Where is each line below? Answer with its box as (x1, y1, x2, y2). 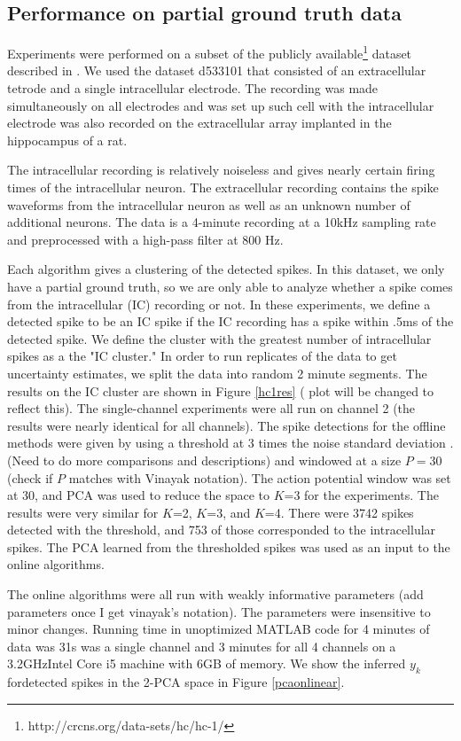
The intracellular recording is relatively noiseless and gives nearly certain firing (7, 160, 435, 179)
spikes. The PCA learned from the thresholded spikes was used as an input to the (7, 537, 450, 556)
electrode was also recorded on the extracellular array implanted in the (7, 113, 392, 132)
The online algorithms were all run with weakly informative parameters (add (7, 585, 424, 604)
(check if (7, 468, 53, 487)
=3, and (207, 503, 251, 521)
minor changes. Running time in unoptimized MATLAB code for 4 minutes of (7, 620, 430, 638)
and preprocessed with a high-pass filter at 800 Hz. (7, 230, 284, 248)
